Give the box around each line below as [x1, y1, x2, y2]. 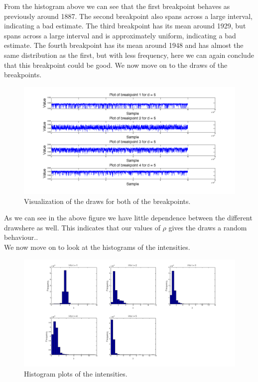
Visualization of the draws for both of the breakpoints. [24, 195, 191, 206]
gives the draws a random [168, 222, 247, 232]
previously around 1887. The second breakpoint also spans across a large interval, [4, 10, 253, 21]
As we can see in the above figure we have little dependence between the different [4, 212, 253, 223]
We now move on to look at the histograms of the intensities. [4, 242, 190, 252]
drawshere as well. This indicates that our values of [4, 222, 160, 232]
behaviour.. [4, 232, 38, 242]
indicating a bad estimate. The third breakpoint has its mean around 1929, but [4, 20, 246, 31]
